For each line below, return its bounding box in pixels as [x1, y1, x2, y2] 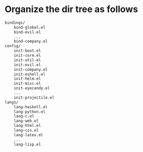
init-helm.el [14, 77, 41, 82]
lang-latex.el [14, 132, 43, 137]
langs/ [5, 100, 19, 105]
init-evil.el [14, 62, 41, 67]
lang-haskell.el [14, 104, 48, 109]
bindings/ [5, 20, 26, 25]
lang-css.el [14, 128, 39, 133]
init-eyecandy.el [14, 86, 50, 91]
